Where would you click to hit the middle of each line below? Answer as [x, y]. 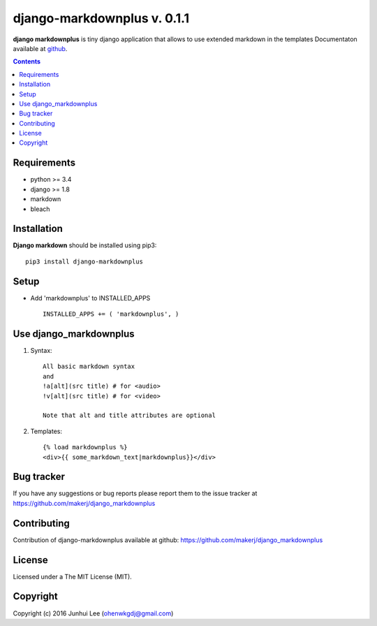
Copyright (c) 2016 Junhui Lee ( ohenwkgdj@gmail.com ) [93, 613]
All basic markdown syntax [89, 366]
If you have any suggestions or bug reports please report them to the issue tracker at [135, 493]
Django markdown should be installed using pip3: [85, 245]
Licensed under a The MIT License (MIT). [72, 576]
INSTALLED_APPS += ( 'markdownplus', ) [111, 314]
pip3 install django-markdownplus [84, 261]
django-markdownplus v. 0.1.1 [101, 18]
